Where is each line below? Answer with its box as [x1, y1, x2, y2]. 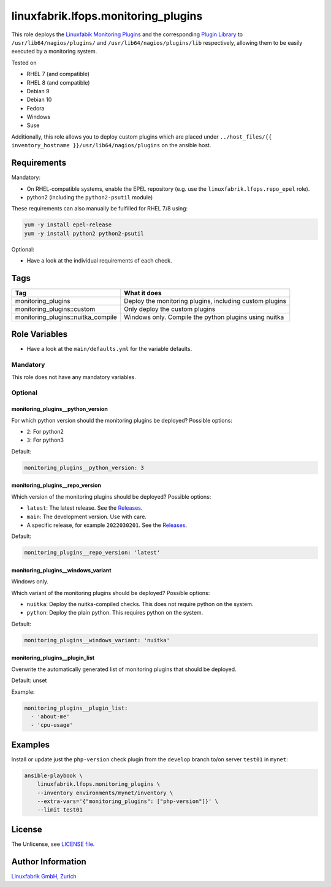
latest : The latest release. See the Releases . [26, 504, 143, 512]
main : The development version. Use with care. [26, 513, 147, 520]
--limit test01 [37, 807, 83, 813]
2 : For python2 [26, 428, 64, 435]
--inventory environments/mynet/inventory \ [37, 789, 173, 796]
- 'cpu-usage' [31, 721, 74, 729]
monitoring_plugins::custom [15, 304, 96, 313]
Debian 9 [26, 87, 50, 94]
